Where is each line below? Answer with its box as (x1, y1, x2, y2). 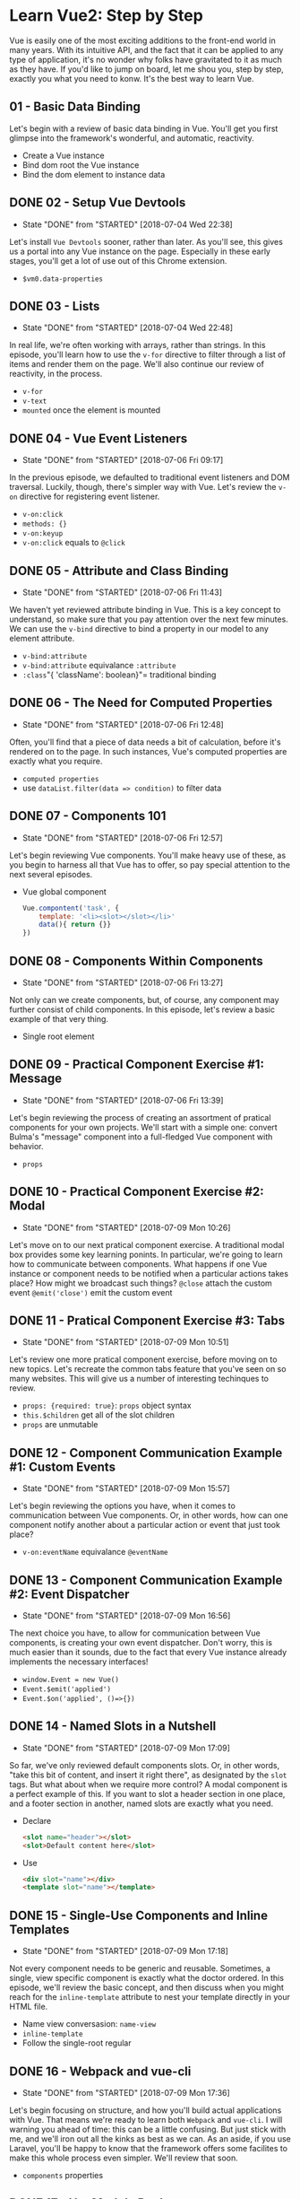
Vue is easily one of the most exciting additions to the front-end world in (9, 35, 276, 46)
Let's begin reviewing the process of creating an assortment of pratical (9, 1112, 271, 1122)
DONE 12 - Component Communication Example (9, 1445, 283, 1461)
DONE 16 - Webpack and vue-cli (9, 2064, 192, 2079)
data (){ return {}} (39, 921, 112, 929)
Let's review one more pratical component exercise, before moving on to (9, 1354, 278, 1365)
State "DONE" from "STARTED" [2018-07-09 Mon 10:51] (21, 1337, 229, 1348)
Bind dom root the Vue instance (21, 159, 140, 170)
